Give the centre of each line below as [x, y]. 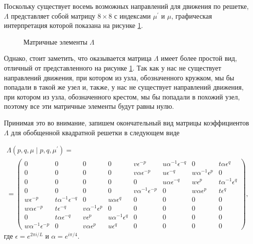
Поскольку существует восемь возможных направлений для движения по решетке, [126, 6]
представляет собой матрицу [53, 15]
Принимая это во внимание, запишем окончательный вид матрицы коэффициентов [126, 122]
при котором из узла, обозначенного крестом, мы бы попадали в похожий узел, [122, 96]
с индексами [132, 15]
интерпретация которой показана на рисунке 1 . [74, 25]
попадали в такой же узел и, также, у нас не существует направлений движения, [124, 87]
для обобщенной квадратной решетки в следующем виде [95, 132]
